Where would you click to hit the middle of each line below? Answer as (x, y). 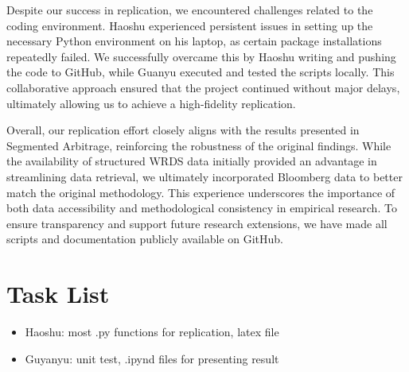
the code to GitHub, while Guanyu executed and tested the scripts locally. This (201, 72)
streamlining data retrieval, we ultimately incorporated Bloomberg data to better (204, 176)
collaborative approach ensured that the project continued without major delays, (203, 87)
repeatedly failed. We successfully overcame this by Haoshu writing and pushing (201, 56)
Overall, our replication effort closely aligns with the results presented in (183, 130)
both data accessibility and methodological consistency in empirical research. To (202, 208)
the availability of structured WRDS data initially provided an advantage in (192, 161)
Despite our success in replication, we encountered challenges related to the (190, 10)
